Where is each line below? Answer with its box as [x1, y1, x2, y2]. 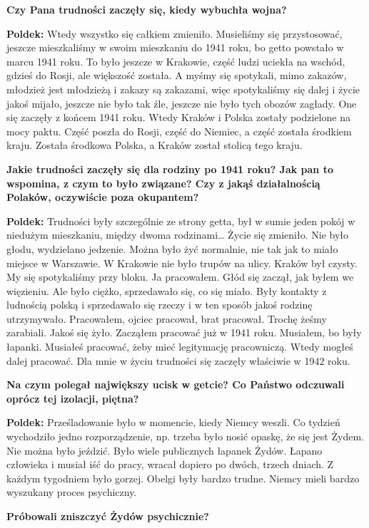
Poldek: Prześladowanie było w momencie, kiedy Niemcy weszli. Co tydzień [6, 415, 340, 430]
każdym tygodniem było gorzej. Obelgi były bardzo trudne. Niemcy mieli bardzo [6, 470, 360, 485]
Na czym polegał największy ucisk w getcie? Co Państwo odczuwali [6, 377, 345, 392]
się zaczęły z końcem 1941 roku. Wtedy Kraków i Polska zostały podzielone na [6, 110, 350, 125]
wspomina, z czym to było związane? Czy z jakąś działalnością [6, 175, 320, 190]
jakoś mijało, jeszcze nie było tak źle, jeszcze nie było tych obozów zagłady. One [6, 95, 357, 110]
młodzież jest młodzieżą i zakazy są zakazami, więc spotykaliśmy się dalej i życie [6, 81, 360, 96]
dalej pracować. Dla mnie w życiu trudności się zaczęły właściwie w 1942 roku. [6, 353, 350, 368]
